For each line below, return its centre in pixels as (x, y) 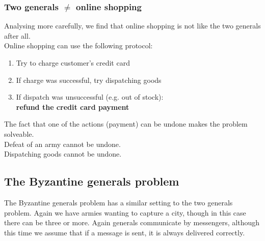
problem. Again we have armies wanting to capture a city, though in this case (125, 212)
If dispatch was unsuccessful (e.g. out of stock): (90, 97)
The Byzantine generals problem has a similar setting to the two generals (118, 202)
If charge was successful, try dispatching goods (89, 80)
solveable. (19, 133)
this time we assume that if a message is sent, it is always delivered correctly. (125, 232)
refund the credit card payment (73, 107)
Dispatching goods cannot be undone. (63, 154)
